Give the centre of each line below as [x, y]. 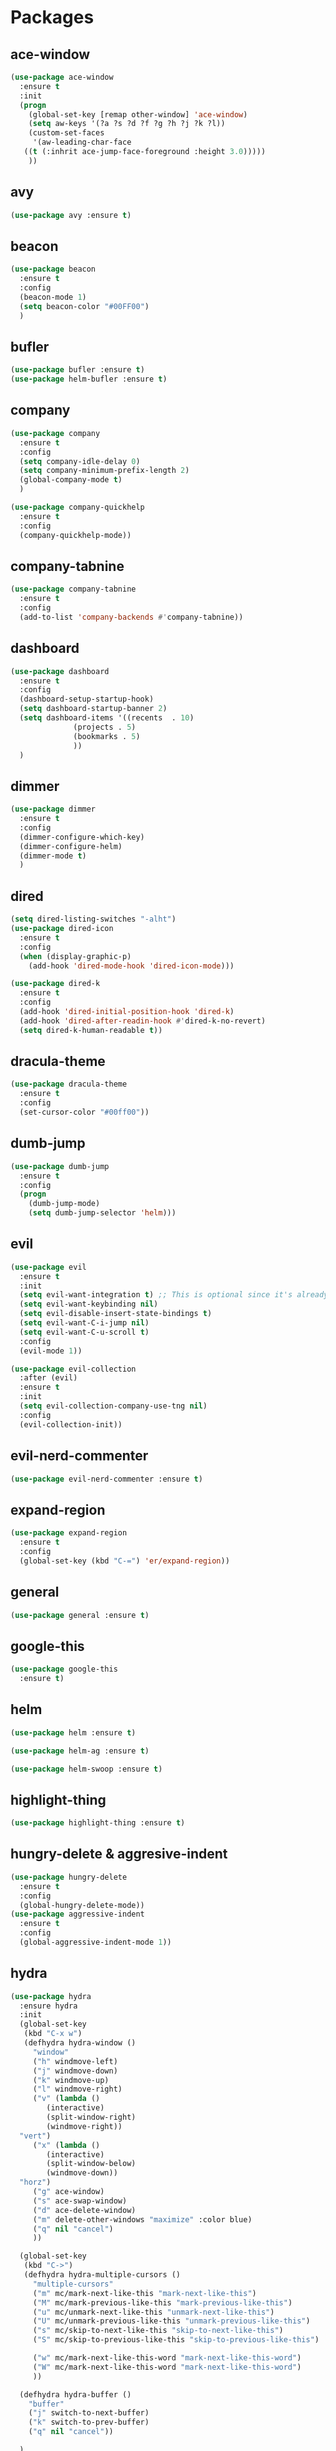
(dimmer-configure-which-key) [82, 837]
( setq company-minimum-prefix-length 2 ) [104, 471]
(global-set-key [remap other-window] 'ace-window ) [138, 114]
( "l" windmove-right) [77, 2089]
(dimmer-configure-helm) [71, 846]
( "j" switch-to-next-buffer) [89, 2413]
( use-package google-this [64, 1669]
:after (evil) [48, 1378]
